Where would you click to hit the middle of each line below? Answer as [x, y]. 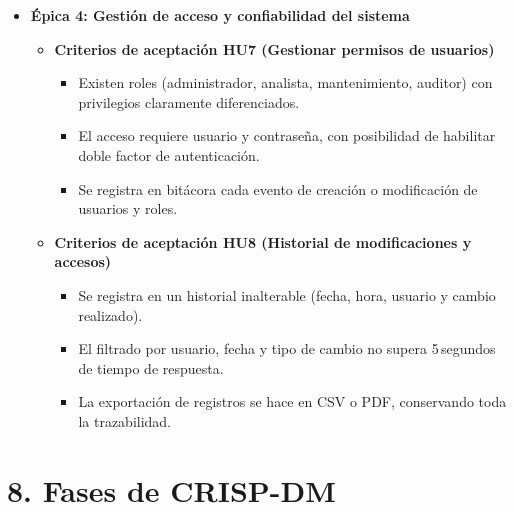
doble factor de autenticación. [169, 154]
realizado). [110, 314]
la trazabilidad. [125, 420]
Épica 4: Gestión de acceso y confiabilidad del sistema [220, 15]
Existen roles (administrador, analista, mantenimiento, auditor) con [285, 82]
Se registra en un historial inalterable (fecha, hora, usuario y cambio [287, 294]
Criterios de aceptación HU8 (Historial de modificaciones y [263, 241]
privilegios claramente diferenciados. [189, 101]
